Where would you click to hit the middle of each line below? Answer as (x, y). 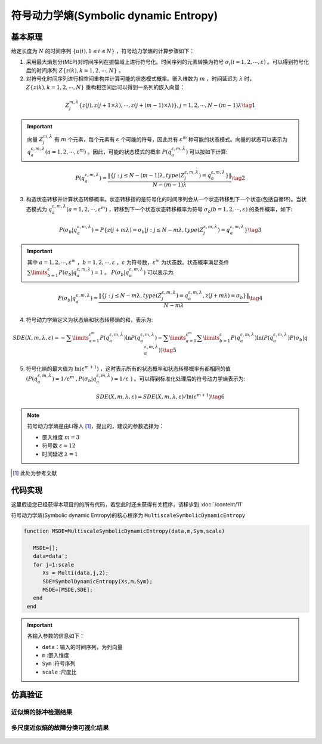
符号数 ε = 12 (59, 445)
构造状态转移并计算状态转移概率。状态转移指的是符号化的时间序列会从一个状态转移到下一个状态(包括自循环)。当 (164, 199)
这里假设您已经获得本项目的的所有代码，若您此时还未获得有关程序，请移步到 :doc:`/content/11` (127, 504)
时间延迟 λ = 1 (60, 454)
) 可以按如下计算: (207, 152)
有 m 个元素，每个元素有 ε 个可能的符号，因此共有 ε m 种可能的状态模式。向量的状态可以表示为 (171, 139)
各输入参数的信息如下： (56, 636)
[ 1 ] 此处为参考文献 (35, 473)
